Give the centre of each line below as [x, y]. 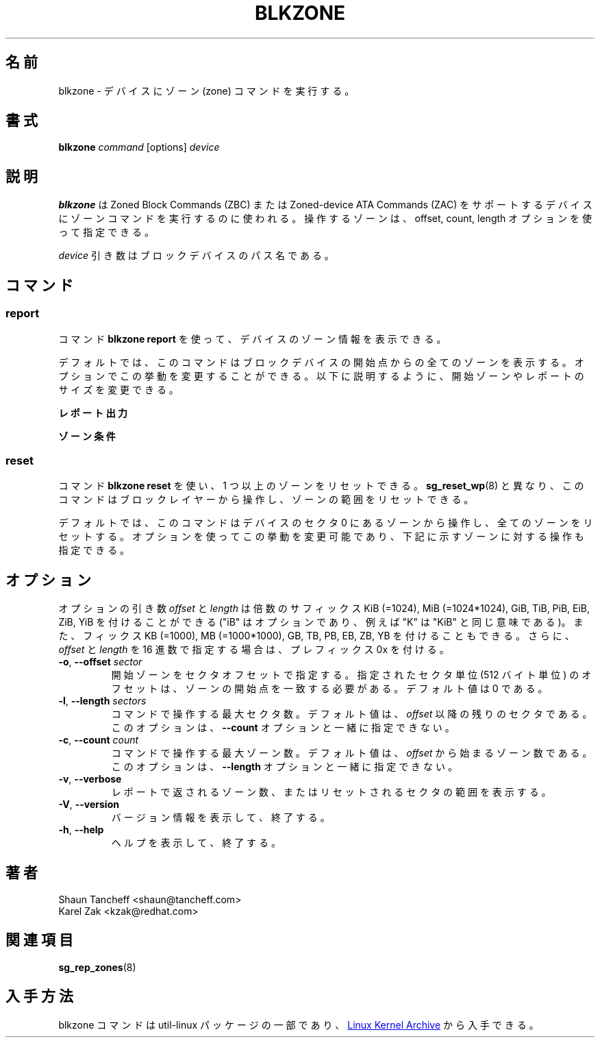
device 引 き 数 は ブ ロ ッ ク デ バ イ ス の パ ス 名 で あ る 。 [196, 256]
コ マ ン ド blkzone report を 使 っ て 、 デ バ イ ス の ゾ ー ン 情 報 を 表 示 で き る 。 [252, 339]
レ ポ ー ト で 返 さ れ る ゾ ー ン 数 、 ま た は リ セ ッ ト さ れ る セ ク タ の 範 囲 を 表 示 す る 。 [331, 792]
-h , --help [81, 830]
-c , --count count [99, 740]
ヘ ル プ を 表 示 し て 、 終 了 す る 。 [196, 843]
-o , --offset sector [100, 662]
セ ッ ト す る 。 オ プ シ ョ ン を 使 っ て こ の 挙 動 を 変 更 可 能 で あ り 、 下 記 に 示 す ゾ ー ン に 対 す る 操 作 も [321, 537]
